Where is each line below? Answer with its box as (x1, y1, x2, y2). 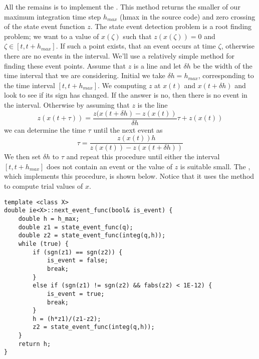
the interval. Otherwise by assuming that (4, 99, 130, 110)
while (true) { (18, 240, 69, 247)
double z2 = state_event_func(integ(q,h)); (18, 232, 166, 239)
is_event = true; (47, 290, 105, 297)
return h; (18, 340, 51, 347)
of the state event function (4, 21, 85, 32)
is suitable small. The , (180, 161, 250, 171)
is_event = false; (47, 257, 108, 264)
